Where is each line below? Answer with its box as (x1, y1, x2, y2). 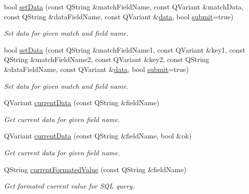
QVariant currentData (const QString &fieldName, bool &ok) (4, 130, 192, 141)
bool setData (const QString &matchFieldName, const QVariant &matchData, (4, 1, 244, 11)
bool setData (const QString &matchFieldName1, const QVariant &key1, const (4, 44, 246, 55)
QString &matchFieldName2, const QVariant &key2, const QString (4, 54, 210, 65)
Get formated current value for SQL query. (4, 181, 135, 191)
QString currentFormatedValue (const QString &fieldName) (4, 164, 186, 174)
